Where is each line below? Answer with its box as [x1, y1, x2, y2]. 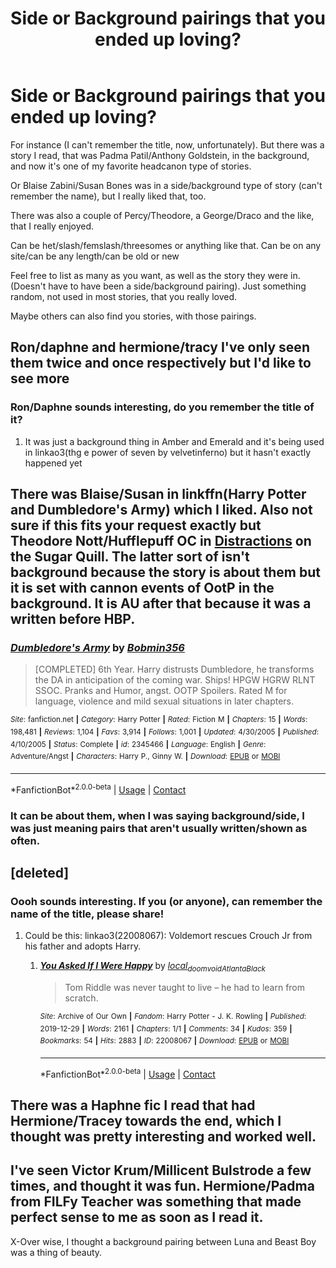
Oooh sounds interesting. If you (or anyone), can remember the [10, 894, 323, 908]
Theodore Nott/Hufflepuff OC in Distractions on [10, 533, 312, 550]
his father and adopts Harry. [24, 940, 142, 952]
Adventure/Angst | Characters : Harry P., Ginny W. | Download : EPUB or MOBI [10, 752, 281, 762]
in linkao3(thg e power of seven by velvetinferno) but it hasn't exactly [24, 446, 312, 458]
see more [10, 370, 70, 387]
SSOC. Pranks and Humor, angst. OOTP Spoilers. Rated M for [34, 685, 288, 697]
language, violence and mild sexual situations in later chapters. [34, 695, 295, 707]
